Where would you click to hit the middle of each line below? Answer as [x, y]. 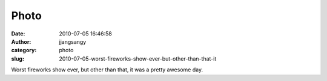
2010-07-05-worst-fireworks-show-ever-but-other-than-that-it [138, 58]
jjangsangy [73, 41]
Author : [21, 41]
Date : [18, 34]
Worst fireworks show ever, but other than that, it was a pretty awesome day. [107, 70]
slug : [18, 58]
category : [24, 50]
